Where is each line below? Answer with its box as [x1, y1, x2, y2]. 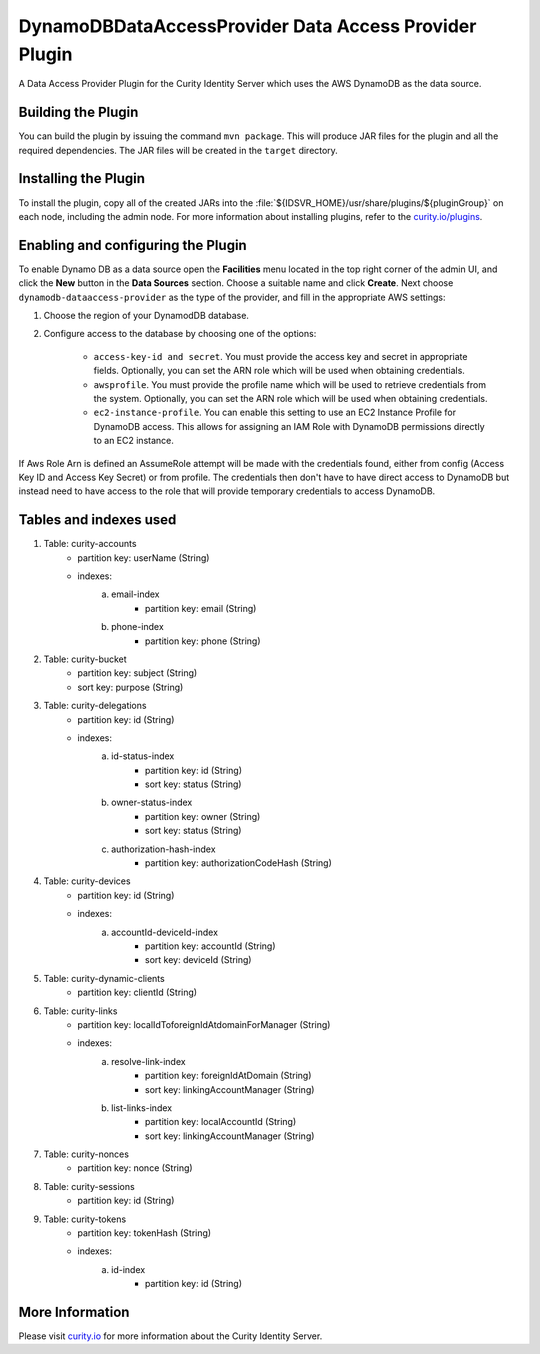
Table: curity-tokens [43, 1213, 127, 1225]
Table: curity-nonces [43, 1148, 130, 1160]
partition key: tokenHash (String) [77, 1227, 212, 1239]
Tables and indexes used [18, 511, 177, 529]
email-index [111, 588, 160, 600]
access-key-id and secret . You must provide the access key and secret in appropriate [93, 350, 468, 362]
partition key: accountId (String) [145, 940, 276, 952]
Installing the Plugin [18, 170, 145, 187]
